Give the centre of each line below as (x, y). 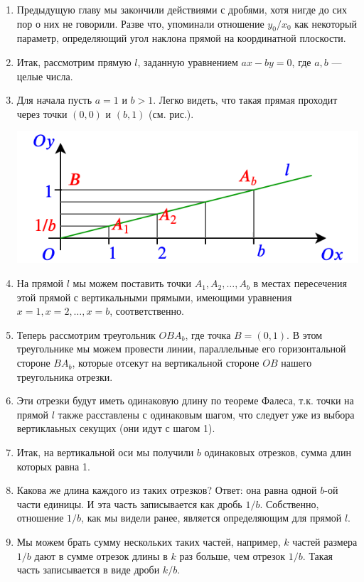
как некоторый (326, 23)
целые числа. (45, 76)
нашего (296, 363)
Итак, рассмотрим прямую (74, 61)
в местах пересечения (300, 283)
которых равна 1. (53, 466)
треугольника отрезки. (65, 376)
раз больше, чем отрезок (232, 555)
